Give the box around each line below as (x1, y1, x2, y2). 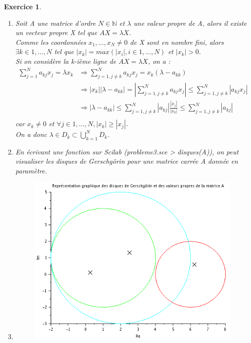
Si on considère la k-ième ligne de (15, 56, 116, 66)
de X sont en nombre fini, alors (130, 37, 224, 47)
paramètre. (15, 166, 47, 176)
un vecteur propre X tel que (15, 27, 97, 38)
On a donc (15, 129, 47, 139)
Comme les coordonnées (15, 37, 86, 47)
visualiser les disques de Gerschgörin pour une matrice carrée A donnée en (15, 156, 238, 166)
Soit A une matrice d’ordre (15, 18, 96, 28)
